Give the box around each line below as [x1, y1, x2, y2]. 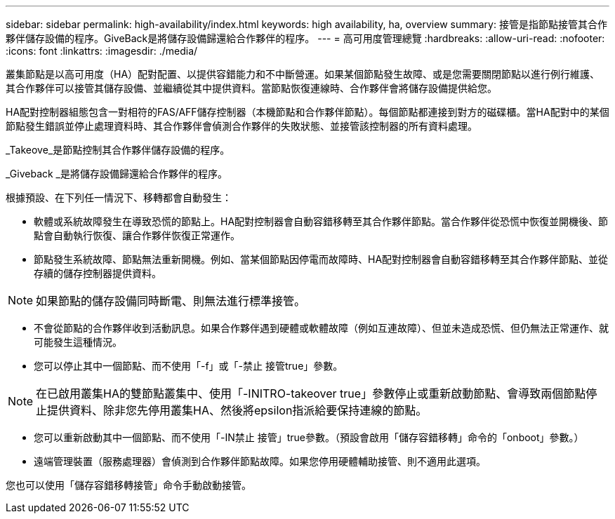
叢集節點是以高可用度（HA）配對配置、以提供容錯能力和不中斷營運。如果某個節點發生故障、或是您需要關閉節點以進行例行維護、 [6, 68, 600, 80]
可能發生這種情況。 [34, 336, 122, 348]
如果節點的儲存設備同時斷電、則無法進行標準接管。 [36, 294, 306, 308]
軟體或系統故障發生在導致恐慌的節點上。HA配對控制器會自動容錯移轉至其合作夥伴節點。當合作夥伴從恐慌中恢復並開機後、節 [34, 215, 609, 227]
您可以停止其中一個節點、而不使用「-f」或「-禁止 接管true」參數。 [34, 360, 343, 372]
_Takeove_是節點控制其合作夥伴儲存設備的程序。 [6, 144, 230, 156]
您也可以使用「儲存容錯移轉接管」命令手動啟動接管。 [6, 479, 251, 491]
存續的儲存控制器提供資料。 [34, 267, 161, 279]
